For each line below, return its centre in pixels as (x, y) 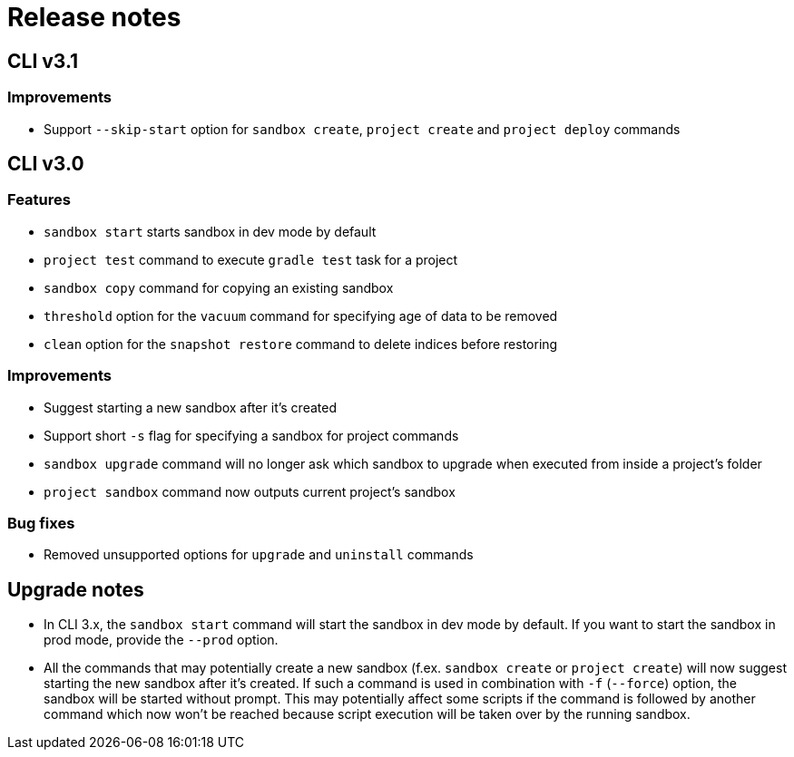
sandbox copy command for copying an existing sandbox (219, 287)
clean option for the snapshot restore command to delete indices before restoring (301, 344)
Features (39, 200)
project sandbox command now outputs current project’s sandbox (250, 491)
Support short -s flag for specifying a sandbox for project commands (251, 435)
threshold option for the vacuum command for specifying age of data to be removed (301, 315)
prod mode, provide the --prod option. (161, 640)
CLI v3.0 (46, 163)
